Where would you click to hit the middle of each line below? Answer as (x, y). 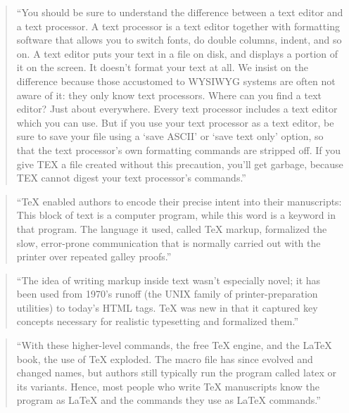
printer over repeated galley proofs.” (94, 256)
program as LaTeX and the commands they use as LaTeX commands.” (169, 400)
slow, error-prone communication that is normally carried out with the (169, 242)
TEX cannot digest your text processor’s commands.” (131, 178)
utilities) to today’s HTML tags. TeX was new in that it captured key (167, 307)
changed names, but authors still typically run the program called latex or (177, 373)
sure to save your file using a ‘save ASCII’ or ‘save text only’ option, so (170, 136)
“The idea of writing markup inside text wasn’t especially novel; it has (169, 280)
